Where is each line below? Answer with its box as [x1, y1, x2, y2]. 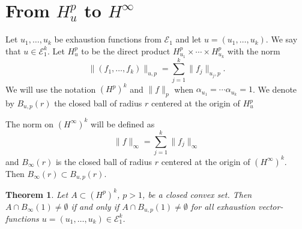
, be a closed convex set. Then [142, 188, 252, 200]
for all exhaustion [190, 200, 256, 212]
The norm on [5, 117, 54, 130]
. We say [265, 33, 298, 45]
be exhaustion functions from [54, 33, 162, 45]
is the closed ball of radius [55, 155, 153, 167]
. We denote [252, 83, 297, 95]
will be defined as [91, 117, 155, 130]
